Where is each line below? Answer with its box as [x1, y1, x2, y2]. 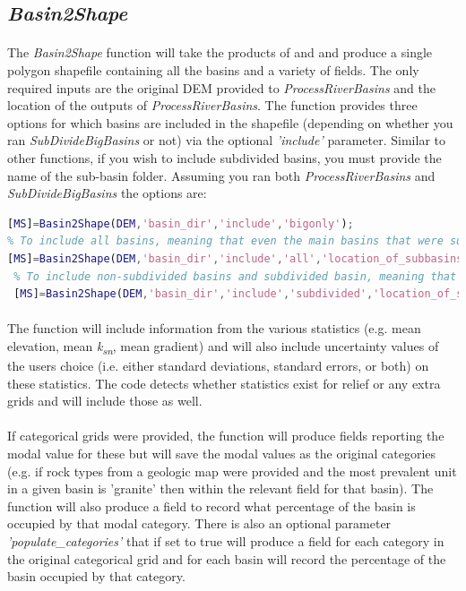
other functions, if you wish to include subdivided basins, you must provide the [7, 148, 442, 167]
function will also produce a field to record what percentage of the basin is [7, 496, 416, 515]
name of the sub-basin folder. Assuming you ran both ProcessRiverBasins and [7, 166, 436, 184]
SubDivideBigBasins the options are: [7, 184, 207, 202]
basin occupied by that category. [7, 567, 186, 586]
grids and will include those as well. [7, 391, 203, 410]
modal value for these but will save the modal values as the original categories [7, 443, 436, 462]
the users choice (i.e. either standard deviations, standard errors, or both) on [7, 356, 429, 374]
